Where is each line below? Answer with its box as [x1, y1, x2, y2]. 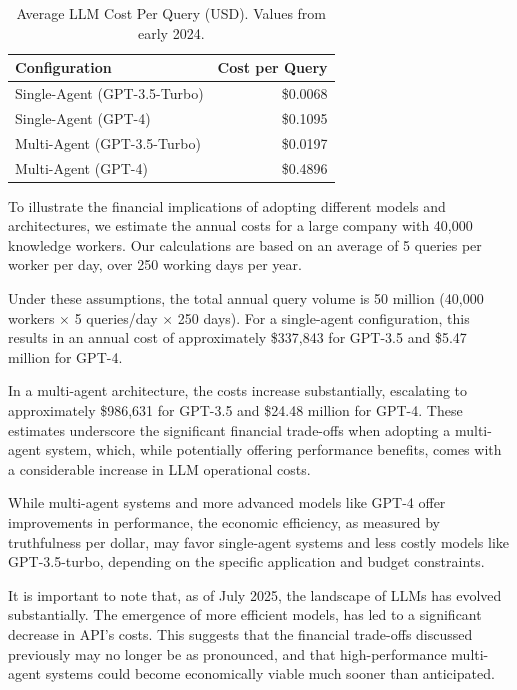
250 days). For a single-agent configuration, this [177, 307, 470, 328]
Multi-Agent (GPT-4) [15, 157, 148, 178]
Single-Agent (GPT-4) [15, 107, 151, 128]
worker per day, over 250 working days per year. [8, 254, 302, 275]
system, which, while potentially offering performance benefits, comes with [45, 439, 502, 460]
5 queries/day [74, 307, 158, 328]
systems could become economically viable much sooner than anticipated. [45, 663, 495, 684]
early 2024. [138, 22, 205, 43]
